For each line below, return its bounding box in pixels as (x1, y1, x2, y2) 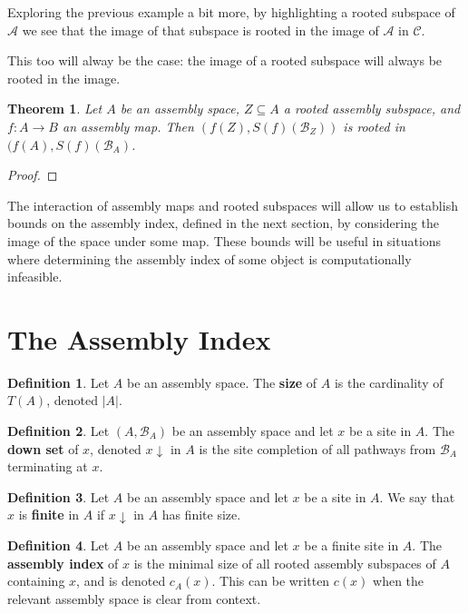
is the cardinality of (334, 372, 444, 391)
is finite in (18, 505, 80, 524)
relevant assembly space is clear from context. (7, 589, 261, 608)
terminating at (7, 457, 88, 476)
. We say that (379, 487, 455, 506)
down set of (7, 439, 79, 458)
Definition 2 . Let (7, 421, 110, 441)
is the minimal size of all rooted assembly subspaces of (133, 553, 436, 572)
